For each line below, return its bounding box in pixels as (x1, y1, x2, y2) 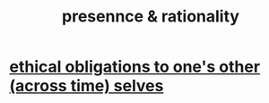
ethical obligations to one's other (9, 56, 261, 77)
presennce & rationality (61, 6, 240, 27)
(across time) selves (9, 76, 164, 96)
